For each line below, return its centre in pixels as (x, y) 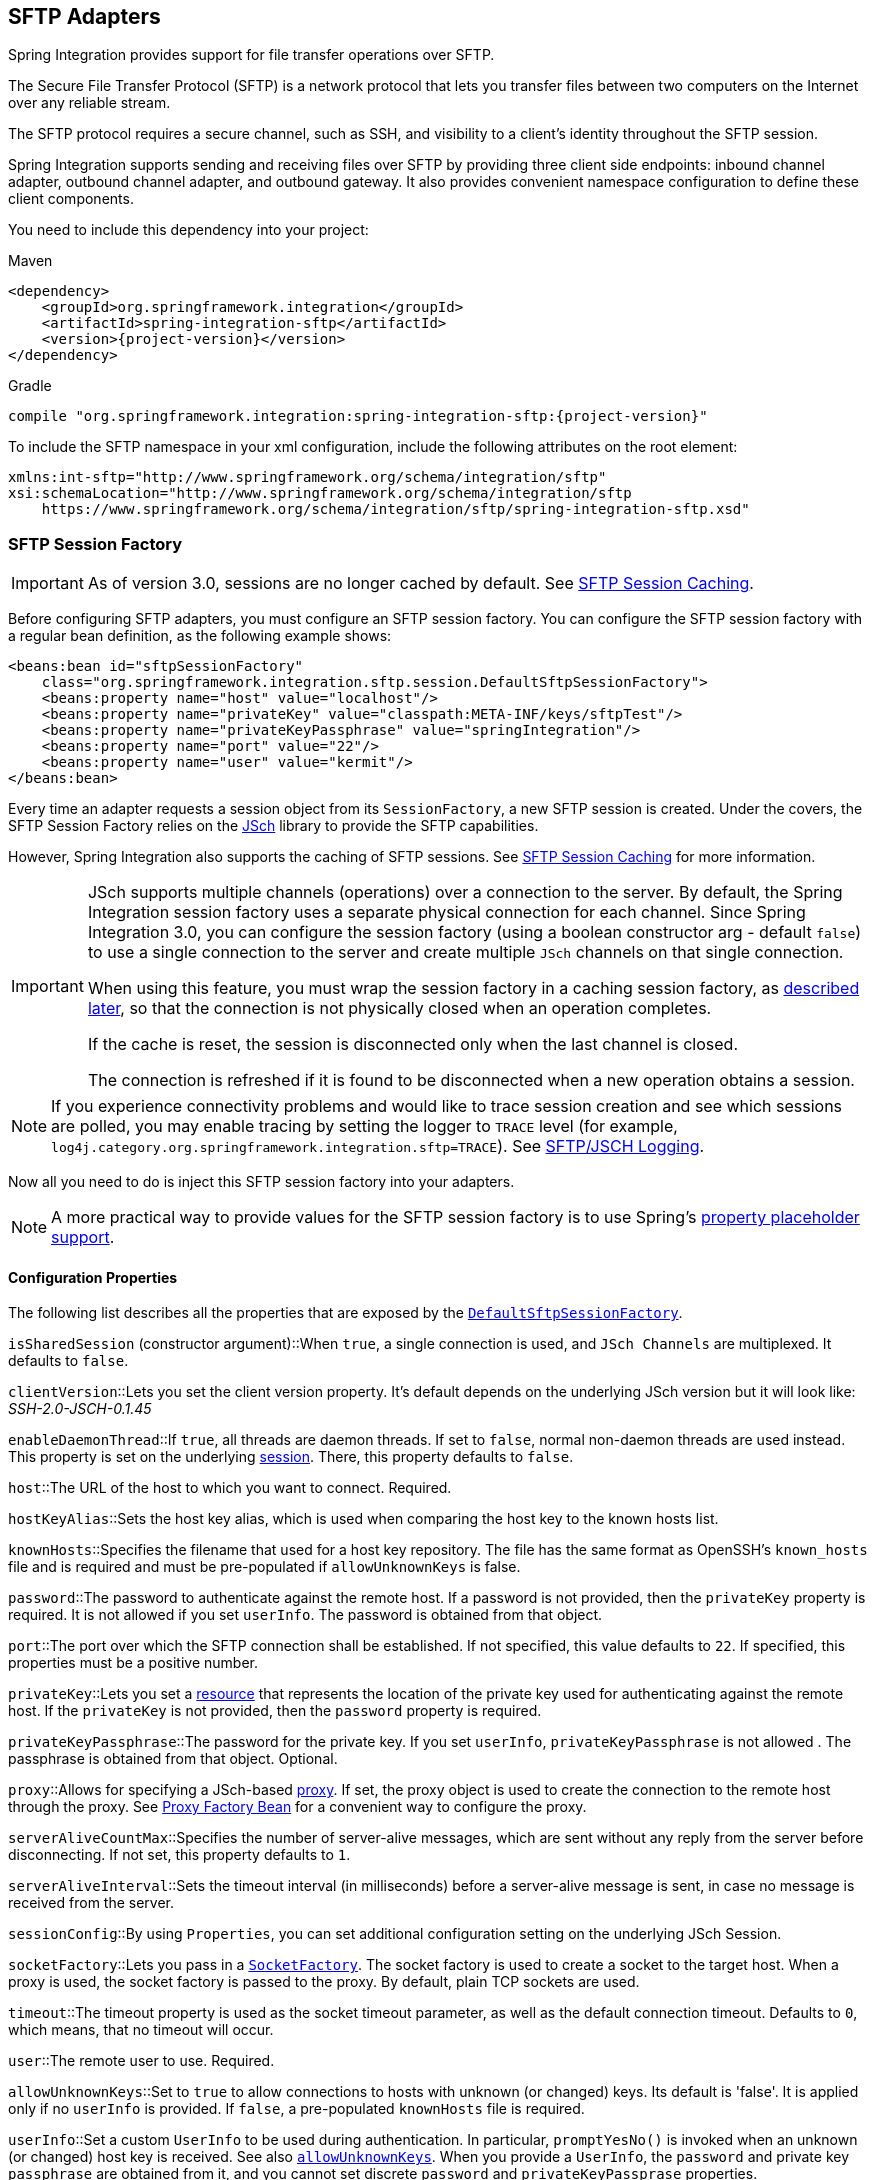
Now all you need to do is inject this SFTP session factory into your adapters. (261, 1182)
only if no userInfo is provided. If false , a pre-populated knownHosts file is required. (296, 2109)
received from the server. (91, 1903)
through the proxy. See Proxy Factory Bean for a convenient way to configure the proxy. (297, 1807)
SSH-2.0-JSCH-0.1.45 (80, 1409)
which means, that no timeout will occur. (141, 2030)
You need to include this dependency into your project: (188, 230)
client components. (71, 199)
